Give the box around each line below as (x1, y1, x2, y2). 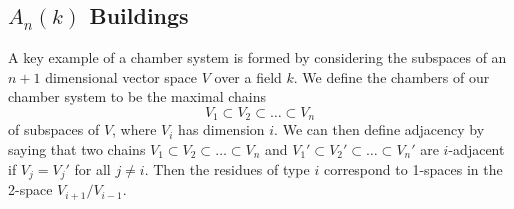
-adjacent (448, 139, 505, 160)
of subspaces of (8, 119, 100, 140)
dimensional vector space (45, 66, 198, 87)
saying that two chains (8, 139, 146, 160)
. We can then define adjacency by (274, 119, 485, 140)
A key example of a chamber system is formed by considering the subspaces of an (8, 47, 507, 68)
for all (74, 158, 111, 179)
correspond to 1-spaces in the (323, 158, 503, 179)
